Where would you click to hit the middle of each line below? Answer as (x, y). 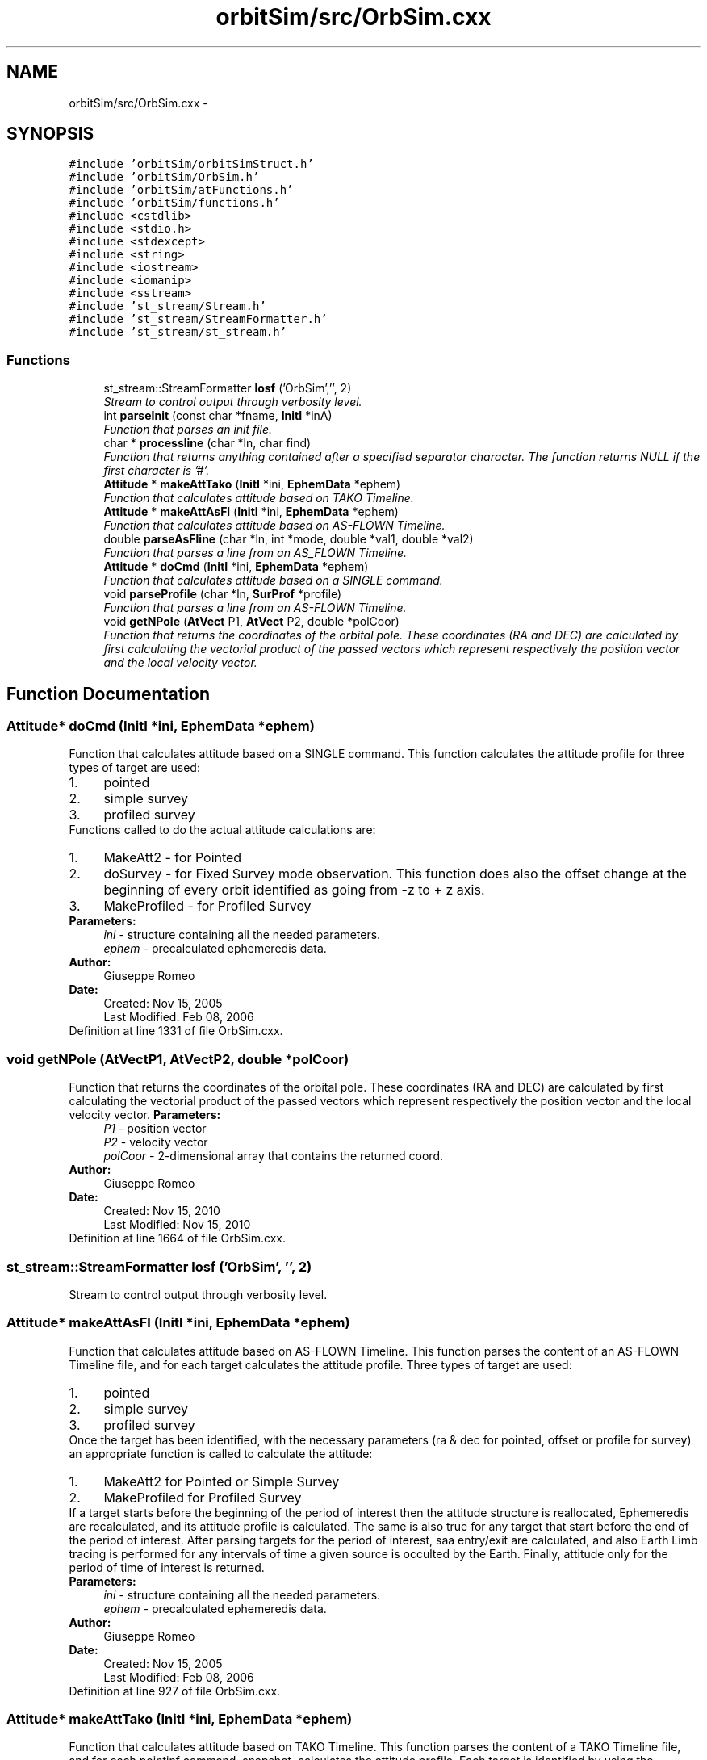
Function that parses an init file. (188, 430)
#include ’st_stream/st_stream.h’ (178, 332)
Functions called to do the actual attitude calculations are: (222, 830)
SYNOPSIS (50, 134)
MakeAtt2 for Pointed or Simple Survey (222, 1481)
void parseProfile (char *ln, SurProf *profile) (223, 594)
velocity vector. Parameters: (145, 1115)
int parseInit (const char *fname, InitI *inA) (218, 416)
